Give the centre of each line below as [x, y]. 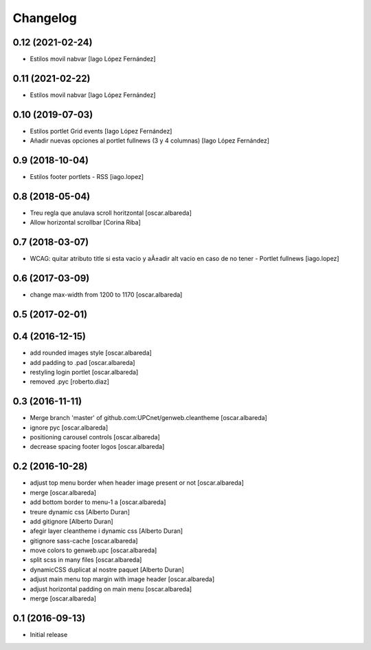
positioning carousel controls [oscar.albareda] [95, 437]
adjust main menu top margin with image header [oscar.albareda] [122, 579]
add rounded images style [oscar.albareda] [91, 353]
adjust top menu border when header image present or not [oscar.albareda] [137, 483]
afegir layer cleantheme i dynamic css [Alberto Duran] [106, 531]
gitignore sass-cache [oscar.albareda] [84, 541]
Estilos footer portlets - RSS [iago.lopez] [87, 177]
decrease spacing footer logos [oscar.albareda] [97, 447]
